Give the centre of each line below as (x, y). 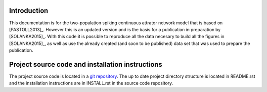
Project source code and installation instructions (86, 64)
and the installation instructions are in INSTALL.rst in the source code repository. (91, 83)
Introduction (29, 11)
